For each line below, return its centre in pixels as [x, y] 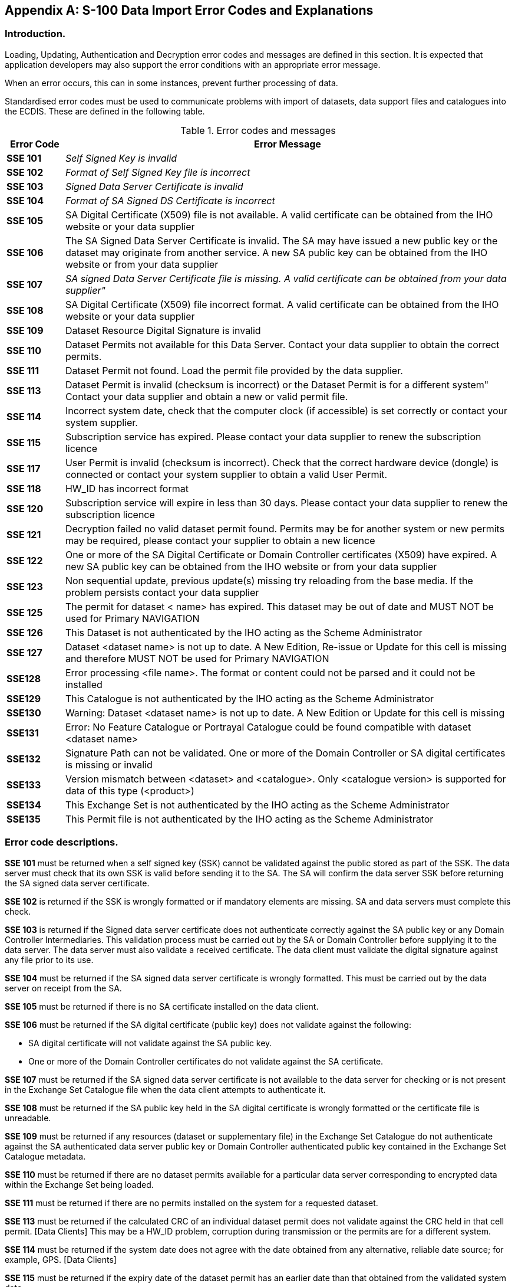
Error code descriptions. [62, 842]
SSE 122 [25, 560]
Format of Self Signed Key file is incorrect [158, 172]
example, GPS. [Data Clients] [61, 1259]
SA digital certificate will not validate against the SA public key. [150, 1043]
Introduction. [35, 34]
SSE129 [24, 698]
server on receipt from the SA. [63, 988]
